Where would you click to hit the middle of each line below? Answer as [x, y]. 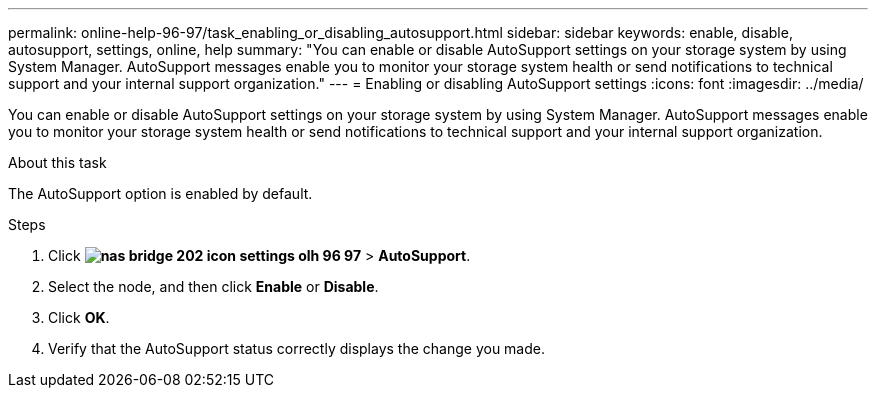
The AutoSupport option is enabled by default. [160, 193]
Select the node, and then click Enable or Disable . [213, 286]
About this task [57, 162]
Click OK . [79, 317]
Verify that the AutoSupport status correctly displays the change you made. [296, 348]
